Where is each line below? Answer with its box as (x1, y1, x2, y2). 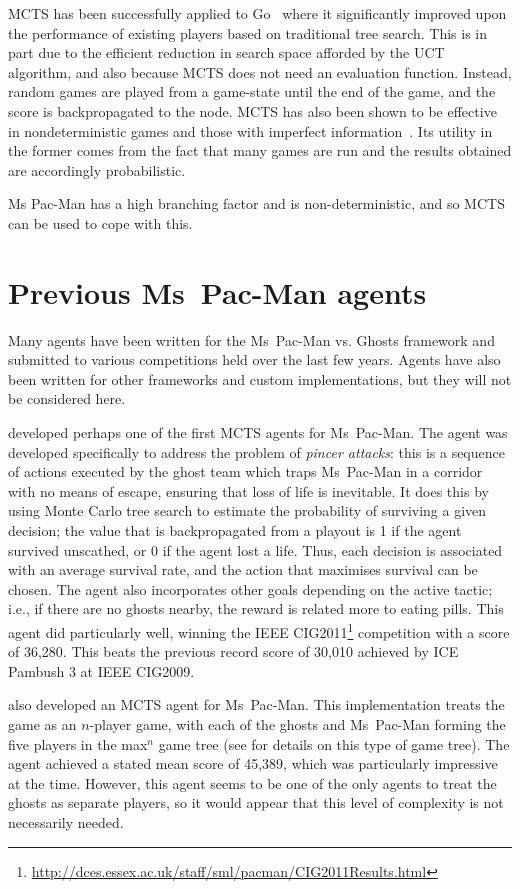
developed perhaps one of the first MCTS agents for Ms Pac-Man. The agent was (8, 422, 508, 443)
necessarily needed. (8, 811, 124, 832)
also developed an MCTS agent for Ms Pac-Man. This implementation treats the (8, 694, 505, 715)
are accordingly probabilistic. (8, 159, 186, 180)
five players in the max (8, 733, 148, 754)
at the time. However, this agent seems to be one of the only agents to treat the (8, 772, 497, 793)
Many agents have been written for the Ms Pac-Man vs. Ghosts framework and (8, 329, 495, 350)
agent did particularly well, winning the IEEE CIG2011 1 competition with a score (8, 618, 510, 642)
